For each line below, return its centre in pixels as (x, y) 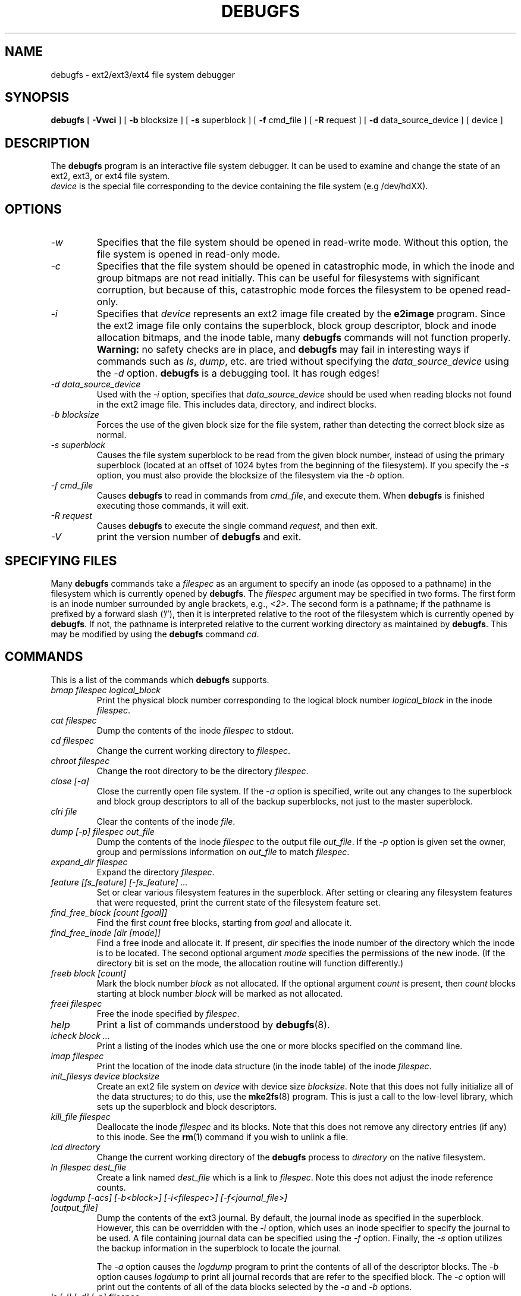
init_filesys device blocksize (105, 1076)
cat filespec (74, 720)
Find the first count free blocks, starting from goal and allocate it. (224, 922)
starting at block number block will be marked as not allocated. (220, 993)
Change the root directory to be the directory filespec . (203, 771)
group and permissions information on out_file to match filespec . (223, 852)
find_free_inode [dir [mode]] (106, 932)
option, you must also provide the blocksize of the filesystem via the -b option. (250, 475)
